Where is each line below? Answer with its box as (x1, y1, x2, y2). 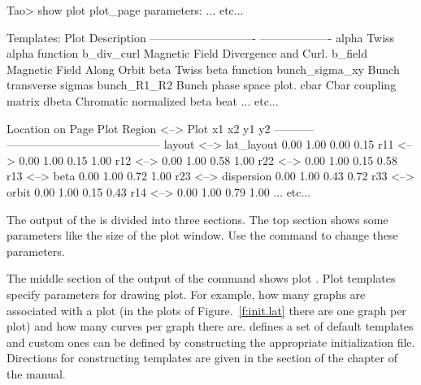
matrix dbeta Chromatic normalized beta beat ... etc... (7, 92, 279, 109)
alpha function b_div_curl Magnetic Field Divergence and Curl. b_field (7, 45, 367, 62)
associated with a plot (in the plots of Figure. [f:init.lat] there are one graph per (7, 301, 406, 318)
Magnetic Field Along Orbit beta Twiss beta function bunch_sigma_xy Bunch (7, 60, 400, 77)
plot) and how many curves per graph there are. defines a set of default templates (7, 318, 414, 335)
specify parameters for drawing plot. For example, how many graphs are (7, 285, 366, 302)
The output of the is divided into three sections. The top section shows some (7, 210, 388, 227)
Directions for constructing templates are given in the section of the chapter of (7, 349, 397, 366)
